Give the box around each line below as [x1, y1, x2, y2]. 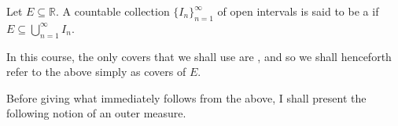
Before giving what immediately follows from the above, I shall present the [6, 89, 367, 106]
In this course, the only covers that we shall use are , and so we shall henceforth [6, 48, 392, 64]
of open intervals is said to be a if [217, 3, 379, 19]
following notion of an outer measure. [6, 105, 186, 121]
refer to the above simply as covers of [6, 63, 186, 80]
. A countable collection [56, 3, 170, 19]
